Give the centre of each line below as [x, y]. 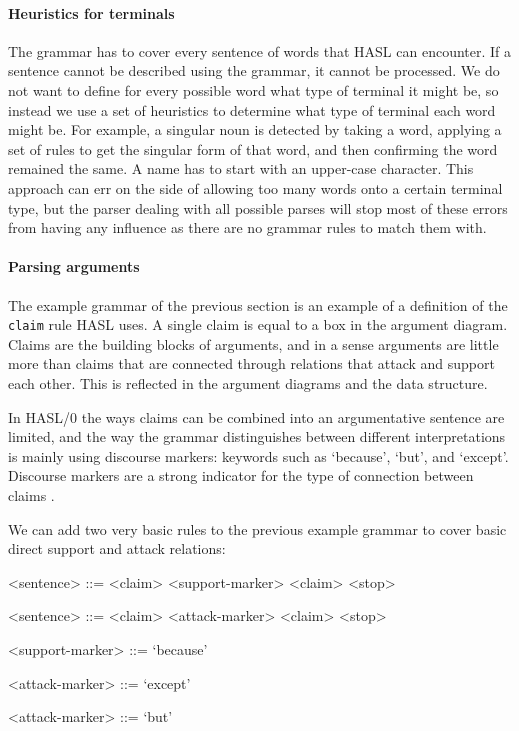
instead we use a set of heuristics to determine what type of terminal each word [252, 109]
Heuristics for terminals [91, 12]
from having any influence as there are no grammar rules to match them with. [247, 227]
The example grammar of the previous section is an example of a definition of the [258, 304]
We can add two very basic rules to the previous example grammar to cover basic [257, 528]
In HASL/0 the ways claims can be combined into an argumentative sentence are [256, 416]
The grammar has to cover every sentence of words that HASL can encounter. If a [260, 50]
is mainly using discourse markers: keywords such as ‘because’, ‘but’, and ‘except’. [258, 455]
